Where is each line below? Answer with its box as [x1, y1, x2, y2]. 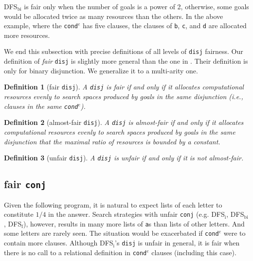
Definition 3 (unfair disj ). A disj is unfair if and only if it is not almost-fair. [4, 153, 244, 163]
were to [223, 228, 246, 238]
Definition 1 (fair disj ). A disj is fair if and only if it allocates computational [4, 82, 244, 92]
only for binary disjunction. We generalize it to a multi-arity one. [4, 65, 198, 75]
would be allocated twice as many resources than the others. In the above [4, 11, 223, 21]
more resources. [4, 30, 50, 40]
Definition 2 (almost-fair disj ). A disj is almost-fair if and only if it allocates [4, 117, 244, 127]
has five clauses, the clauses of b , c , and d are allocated [82, 20, 247, 31]
